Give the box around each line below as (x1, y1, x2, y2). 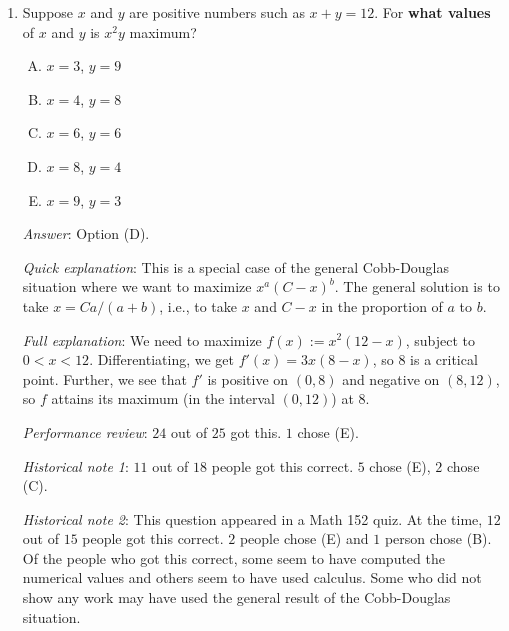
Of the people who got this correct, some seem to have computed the (22, 547, 445, 568)
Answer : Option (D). (22, 223, 150, 244)
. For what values (374, 2, 491, 22)
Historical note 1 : (22, 455, 129, 476)
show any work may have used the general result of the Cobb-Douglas (22, 587, 451, 608)
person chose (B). (384, 528, 492, 549)
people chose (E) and (239, 528, 369, 549)
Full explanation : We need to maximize (22, 329, 262, 350)
